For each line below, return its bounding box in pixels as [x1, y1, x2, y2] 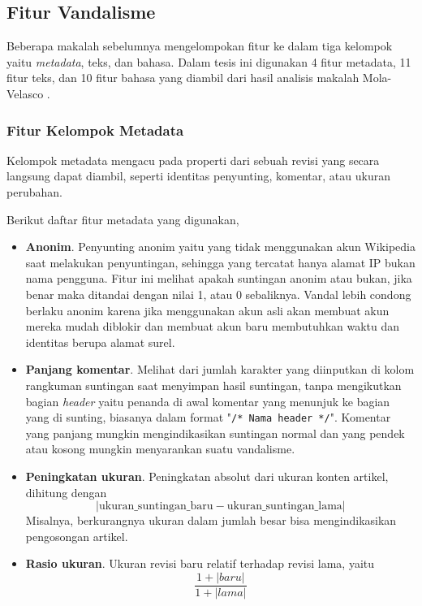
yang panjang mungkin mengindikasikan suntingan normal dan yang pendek [25, 424, 405, 441]
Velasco [6, 84, 44, 102]
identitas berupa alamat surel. [25, 333, 175, 350]
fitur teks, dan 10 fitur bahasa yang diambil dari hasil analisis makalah [6, 69, 360, 86]
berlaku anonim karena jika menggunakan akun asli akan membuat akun [25, 301, 390, 318]
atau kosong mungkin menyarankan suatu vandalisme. [25, 440, 295, 457]
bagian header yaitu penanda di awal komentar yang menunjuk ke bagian [25, 392, 390, 409]
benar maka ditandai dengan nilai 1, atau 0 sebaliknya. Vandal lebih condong [25, 285, 411, 302]
